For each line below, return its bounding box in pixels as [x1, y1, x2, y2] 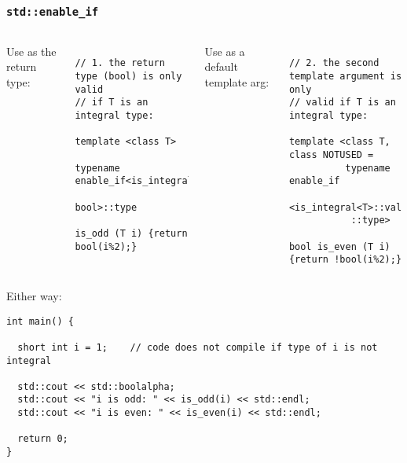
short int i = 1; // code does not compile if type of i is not [17, 341, 378, 353]
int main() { [6, 315, 74, 327]
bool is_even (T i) [288, 241, 390, 252]
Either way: [6, 287, 62, 303]
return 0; [17, 433, 68, 445]
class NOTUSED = [288, 149, 374, 161]
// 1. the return [75, 57, 165, 69]
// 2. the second [288, 57, 379, 69]
